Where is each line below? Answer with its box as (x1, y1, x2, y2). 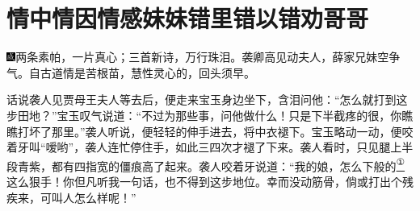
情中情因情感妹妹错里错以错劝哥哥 (6, 2, 369, 35)
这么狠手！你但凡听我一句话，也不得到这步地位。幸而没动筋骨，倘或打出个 (6, 172, 402, 189)
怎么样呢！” (73, 188, 136, 205)
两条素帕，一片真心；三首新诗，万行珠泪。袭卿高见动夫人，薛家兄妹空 (15, 48, 389, 65)
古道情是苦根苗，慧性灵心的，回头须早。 (40, 64, 255, 81)
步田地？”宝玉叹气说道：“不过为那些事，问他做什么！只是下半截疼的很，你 (6, 106, 402, 123)
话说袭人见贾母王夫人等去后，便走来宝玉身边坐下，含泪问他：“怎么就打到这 (6, 91, 408, 108)
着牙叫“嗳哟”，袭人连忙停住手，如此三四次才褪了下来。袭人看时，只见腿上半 (6, 139, 414, 155)
